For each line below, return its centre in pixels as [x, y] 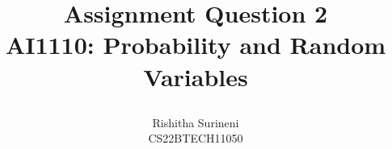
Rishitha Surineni [196, 122]
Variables [196, 76]
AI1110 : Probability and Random [196, 45]
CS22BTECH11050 [196, 138]
